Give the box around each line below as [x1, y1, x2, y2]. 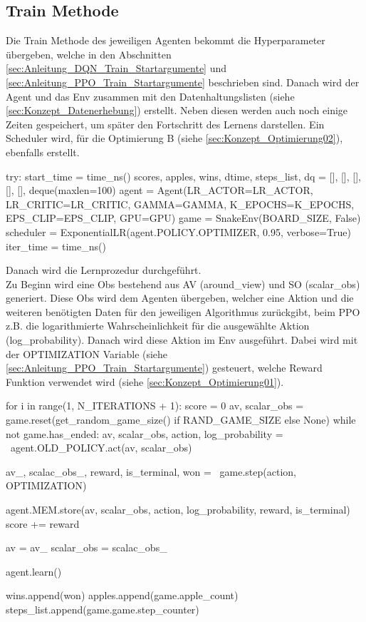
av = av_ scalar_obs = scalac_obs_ [6, 540, 167, 555]
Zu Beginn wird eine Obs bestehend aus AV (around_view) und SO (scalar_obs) [6, 276, 360, 291]
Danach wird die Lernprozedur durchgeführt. [6, 262, 202, 277]
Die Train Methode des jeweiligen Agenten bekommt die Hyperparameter [6, 33, 325, 48]
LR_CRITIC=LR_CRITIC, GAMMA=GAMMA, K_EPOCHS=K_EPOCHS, [6, 196, 355, 211]
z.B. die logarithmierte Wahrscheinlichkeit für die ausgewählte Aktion [6, 318, 310, 333]
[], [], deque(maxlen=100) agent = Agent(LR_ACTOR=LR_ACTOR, [6, 183, 313, 198]
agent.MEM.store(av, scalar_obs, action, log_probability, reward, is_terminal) [6, 502, 350, 517]
